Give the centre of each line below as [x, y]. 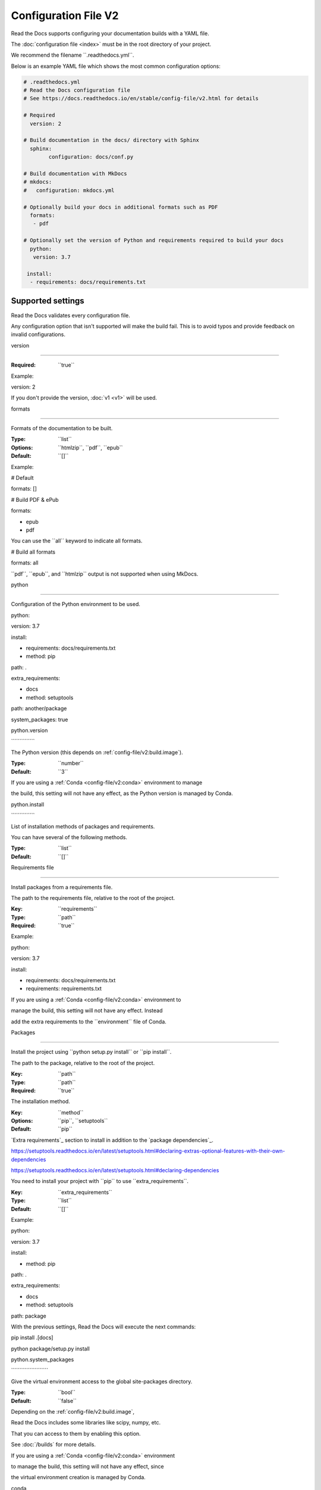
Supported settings [48, 301]
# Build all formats [33, 552]
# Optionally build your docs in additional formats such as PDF [121, 207]
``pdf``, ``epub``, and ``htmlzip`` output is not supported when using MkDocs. [105, 574]
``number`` [71, 763]
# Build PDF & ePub [35, 499]
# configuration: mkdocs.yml [69, 190]
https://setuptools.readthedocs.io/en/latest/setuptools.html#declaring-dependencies [115, 1171]
